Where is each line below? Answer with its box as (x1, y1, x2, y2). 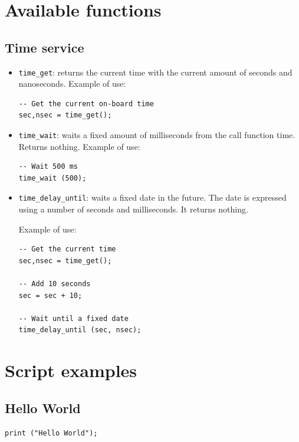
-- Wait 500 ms (18, 162, 78, 171)
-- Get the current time (18, 245, 116, 254)
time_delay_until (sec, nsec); (18, 326, 142, 335)
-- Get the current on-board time (18, 99, 154, 108)
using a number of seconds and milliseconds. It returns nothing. (18, 203, 248, 215)
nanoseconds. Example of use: (18, 77, 126, 90)
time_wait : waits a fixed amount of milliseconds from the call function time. (18, 129, 295, 141)
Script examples (5, 358, 137, 382)
